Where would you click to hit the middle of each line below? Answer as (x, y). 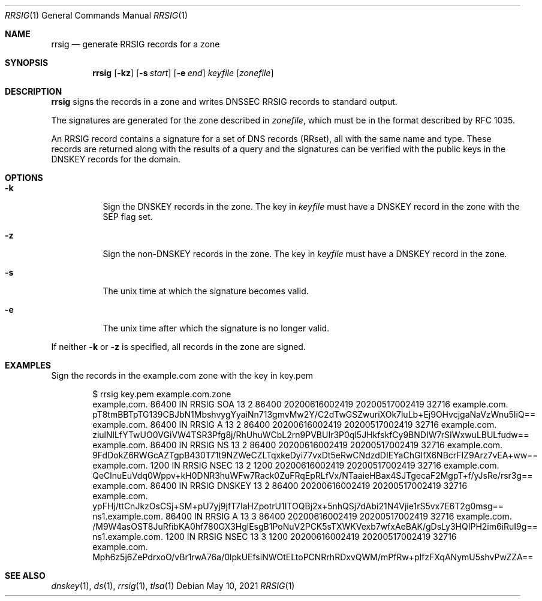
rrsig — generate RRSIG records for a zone (135, 44)
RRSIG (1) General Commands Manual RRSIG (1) (97, 15)
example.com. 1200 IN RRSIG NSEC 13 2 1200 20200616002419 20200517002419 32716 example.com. (296, 465)
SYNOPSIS (27, 63)
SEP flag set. (128, 217)
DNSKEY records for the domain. (116, 159)
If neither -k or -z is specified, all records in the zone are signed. (178, 347)
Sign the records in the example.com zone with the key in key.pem (182, 375)
